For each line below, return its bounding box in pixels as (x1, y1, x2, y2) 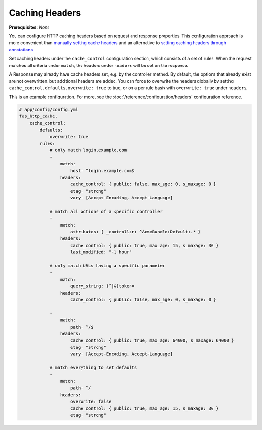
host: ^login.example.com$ (70, 168, 134, 173)
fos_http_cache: (19, 114, 58, 119)
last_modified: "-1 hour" (70, 249, 132, 255)
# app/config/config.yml (19, 107, 79, 113)
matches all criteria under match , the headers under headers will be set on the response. (9, 62, 189, 68)
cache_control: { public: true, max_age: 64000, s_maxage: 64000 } (70, 338, 234, 343)
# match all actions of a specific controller (49, 209, 163, 214)
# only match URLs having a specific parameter (49, 263, 165, 269)
